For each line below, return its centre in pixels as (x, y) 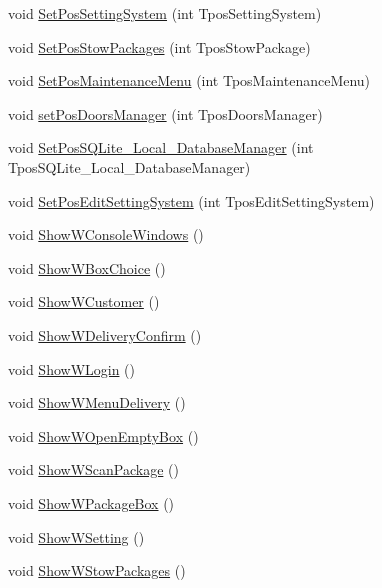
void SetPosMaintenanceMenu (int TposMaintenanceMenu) (189, 80)
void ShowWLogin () (72, 368)
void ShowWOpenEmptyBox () (103, 435)
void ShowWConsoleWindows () (106, 234)
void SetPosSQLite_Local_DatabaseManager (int (161, 147)
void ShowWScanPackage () (93, 469)
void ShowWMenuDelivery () (97, 402)
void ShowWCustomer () (84, 301)
